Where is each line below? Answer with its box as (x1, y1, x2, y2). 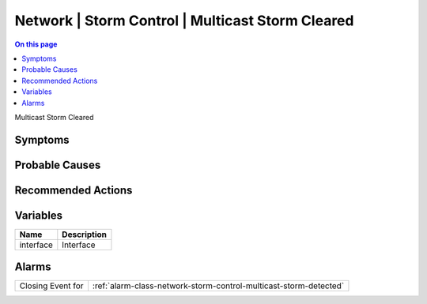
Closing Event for (19, 280, 84, 291)
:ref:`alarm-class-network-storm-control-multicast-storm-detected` (92, 280, 345, 291)
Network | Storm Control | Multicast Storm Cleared (14, 12, 354, 29)
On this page (14, 39, 58, 49)
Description (62, 229, 107, 240)
